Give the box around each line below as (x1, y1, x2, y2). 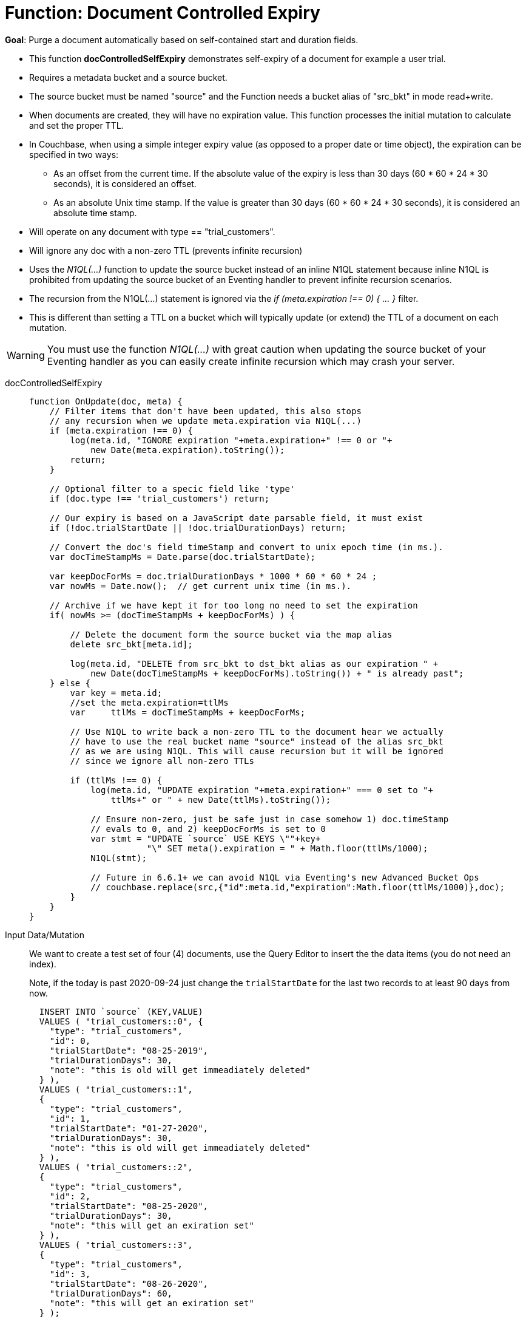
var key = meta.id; (70, 687, 163, 698)
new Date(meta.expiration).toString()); (90, 445, 285, 455)
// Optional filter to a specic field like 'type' (49, 483, 295, 494)
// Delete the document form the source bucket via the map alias (70, 629, 393, 639)
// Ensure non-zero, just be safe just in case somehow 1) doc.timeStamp (90, 814, 449, 824)
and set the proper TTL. (29, 120, 124, 131)
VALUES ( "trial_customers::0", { (39, 1016, 203, 1026)
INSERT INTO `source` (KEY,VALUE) (39, 1006, 203, 1017)
